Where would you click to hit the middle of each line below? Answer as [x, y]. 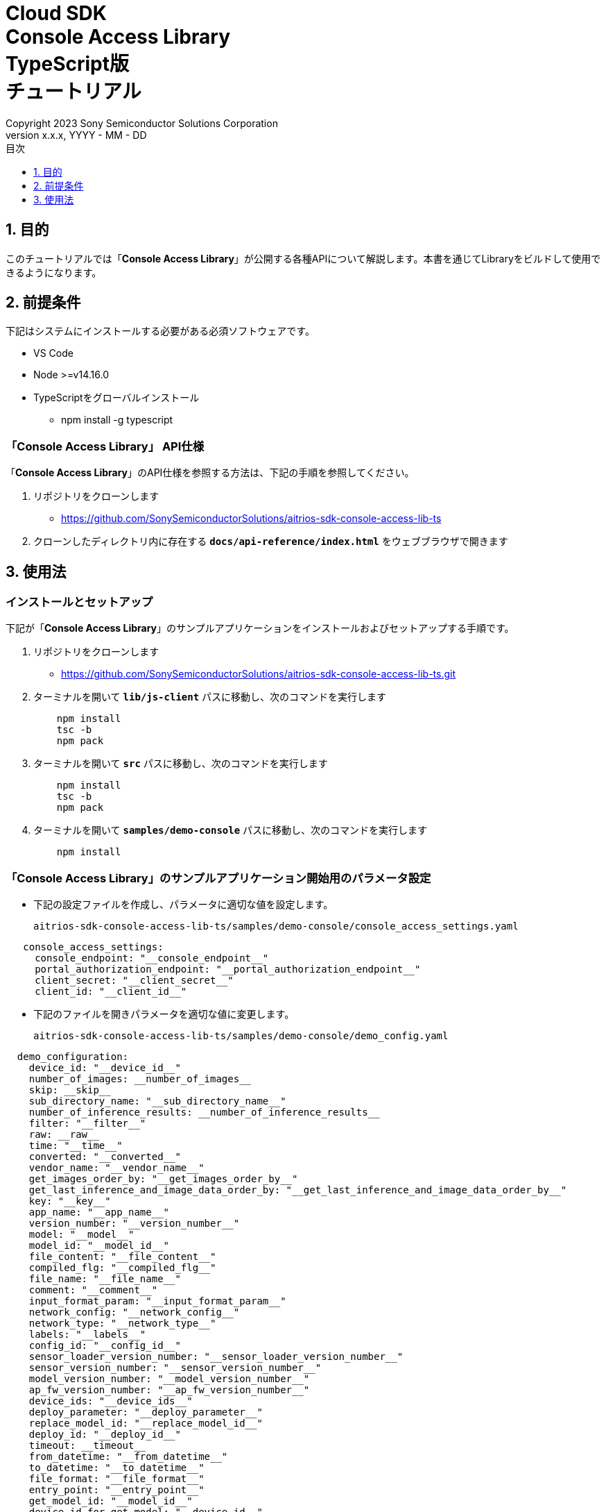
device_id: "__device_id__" [105, 1068]
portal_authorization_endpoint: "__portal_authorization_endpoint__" [228, 969]
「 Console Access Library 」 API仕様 [105, 446]
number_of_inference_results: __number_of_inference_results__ [204, 1112]
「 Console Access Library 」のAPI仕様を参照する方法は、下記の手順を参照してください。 [210, 473]
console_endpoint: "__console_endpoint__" [152, 958]
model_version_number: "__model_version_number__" [169, 1379]
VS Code [53, 353]
